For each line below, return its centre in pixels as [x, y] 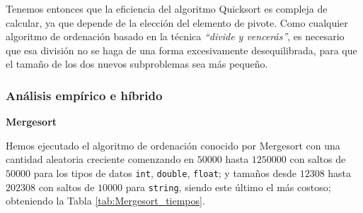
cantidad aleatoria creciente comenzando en [100, 159]
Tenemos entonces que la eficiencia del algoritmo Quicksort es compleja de [167, 8]
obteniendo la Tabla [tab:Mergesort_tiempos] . [105, 201]
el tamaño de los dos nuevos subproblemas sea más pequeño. [137, 64]
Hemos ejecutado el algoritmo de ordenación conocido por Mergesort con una [173, 145]
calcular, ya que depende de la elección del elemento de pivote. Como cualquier [177, 22]
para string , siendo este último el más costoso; [228, 187]
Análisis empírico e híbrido [84, 95]
